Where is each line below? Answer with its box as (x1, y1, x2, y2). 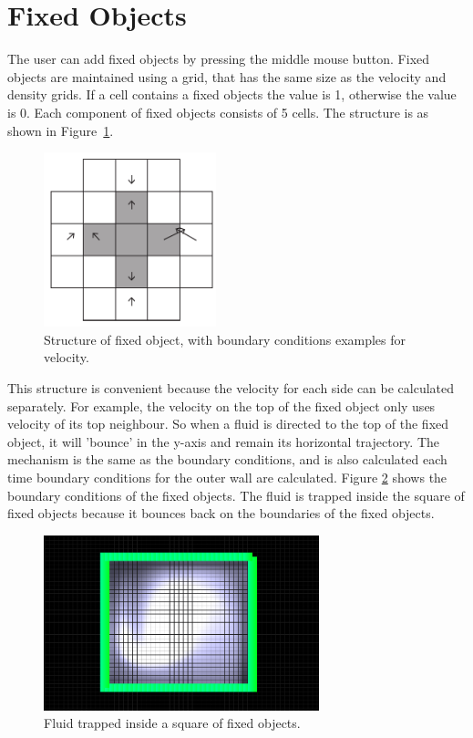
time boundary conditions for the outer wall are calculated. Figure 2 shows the (7, 468, 447, 487)
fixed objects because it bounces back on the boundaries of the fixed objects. (7, 504, 435, 523)
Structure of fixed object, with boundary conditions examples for (44, 329, 406, 348)
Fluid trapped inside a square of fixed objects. (44, 713, 301, 733)
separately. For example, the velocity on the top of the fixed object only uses (7, 396, 436, 415)
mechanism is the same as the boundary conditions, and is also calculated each (7, 450, 447, 469)
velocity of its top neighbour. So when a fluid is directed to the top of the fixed (7, 414, 449, 433)
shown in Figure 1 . (7, 120, 114, 140)
